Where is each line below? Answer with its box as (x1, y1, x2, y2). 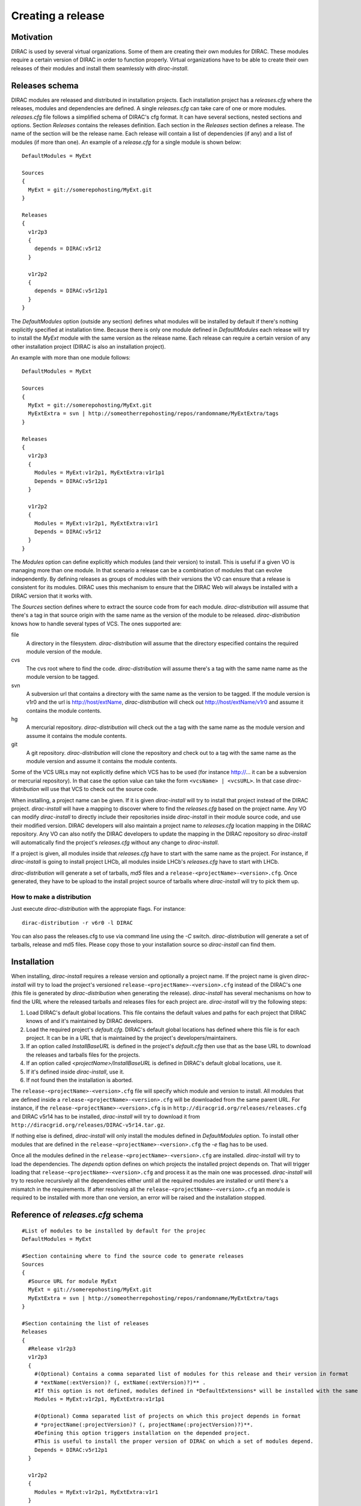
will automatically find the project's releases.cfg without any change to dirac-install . (11, 839, 220, 846)
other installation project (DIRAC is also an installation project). (11, 343, 166, 350)
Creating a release (11, 9, 105, 22)
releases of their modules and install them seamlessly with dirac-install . (11, 64, 189, 72)
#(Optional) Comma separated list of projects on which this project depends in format (34, 1413, 301, 1420)
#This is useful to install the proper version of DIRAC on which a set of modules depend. (34, 1438, 314, 1445)
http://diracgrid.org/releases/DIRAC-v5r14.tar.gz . (11, 1121, 165, 1128)
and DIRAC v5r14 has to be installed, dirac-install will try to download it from (11, 1113, 200, 1120)
